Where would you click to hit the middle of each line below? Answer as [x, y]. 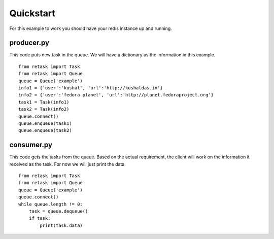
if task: [40, 218]
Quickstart [32, 13]
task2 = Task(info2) [44, 109]
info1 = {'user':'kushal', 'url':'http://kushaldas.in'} [91, 88]
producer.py [29, 43]
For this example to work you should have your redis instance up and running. [91, 28]
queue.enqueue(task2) [45, 130]
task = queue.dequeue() [58, 211]
